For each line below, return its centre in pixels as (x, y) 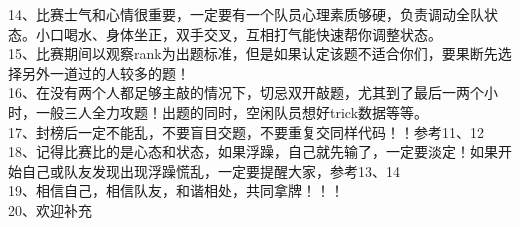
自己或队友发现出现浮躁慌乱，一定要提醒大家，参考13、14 (210, 170)
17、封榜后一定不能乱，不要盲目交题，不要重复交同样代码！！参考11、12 (246, 131)
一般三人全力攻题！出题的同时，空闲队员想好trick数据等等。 (232, 111)
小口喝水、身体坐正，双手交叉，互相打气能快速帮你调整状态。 (238, 33)
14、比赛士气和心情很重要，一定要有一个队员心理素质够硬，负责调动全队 (246, 14)
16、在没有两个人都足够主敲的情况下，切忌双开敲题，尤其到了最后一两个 (246, 92)
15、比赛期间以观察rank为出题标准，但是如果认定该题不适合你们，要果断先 (253, 53)
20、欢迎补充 (50, 209)
